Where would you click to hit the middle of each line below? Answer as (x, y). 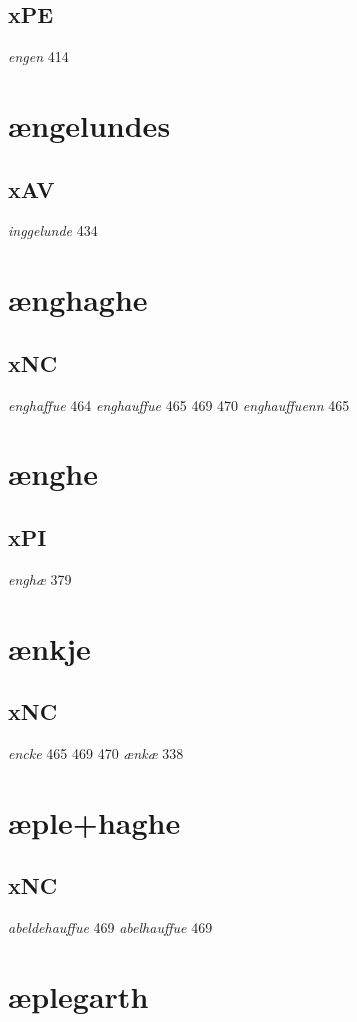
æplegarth (78, 995)
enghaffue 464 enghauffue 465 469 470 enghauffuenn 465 (179, 404)
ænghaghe (78, 299)
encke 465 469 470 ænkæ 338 (96, 752)
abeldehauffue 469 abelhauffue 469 (110, 927)
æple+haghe (94, 821)
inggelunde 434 (53, 230)
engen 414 (38, 56)
